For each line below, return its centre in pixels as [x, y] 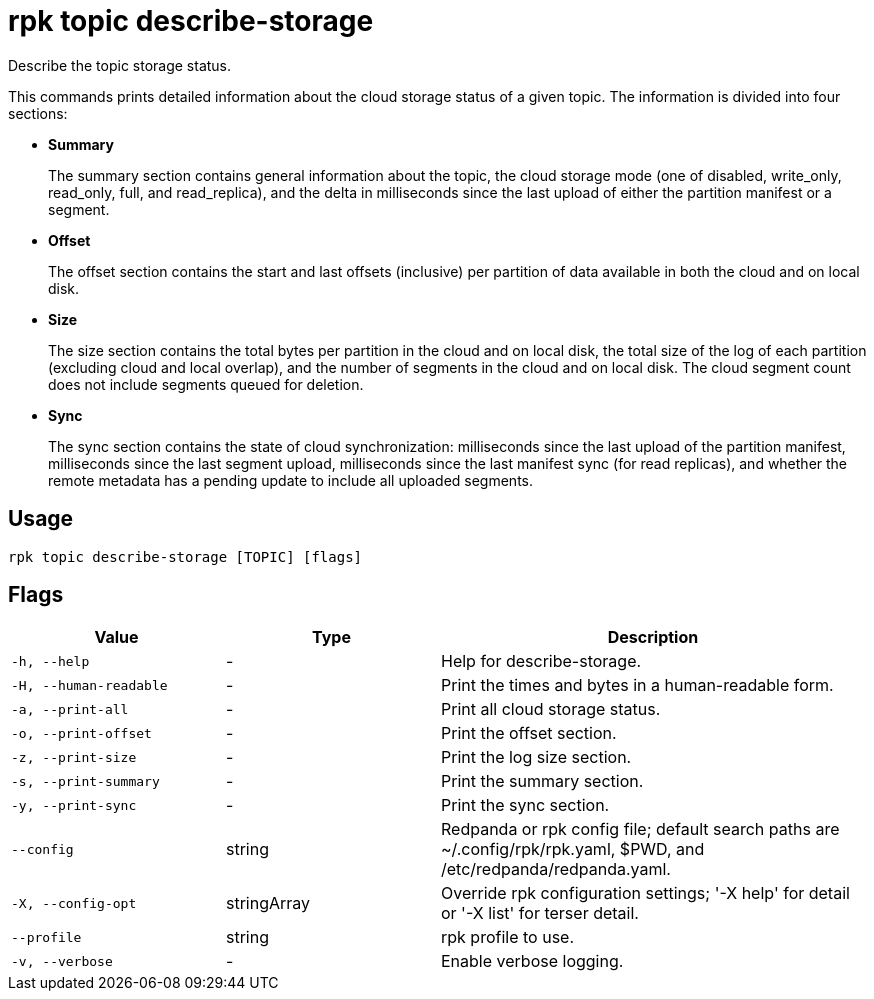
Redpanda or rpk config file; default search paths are [640, 829]
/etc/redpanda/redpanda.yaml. [556, 869]
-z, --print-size [74, 757]
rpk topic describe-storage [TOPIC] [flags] [185, 556]
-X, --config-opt [74, 903]
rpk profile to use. [508, 937]
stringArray [268, 903]
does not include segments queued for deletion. [206, 384]
